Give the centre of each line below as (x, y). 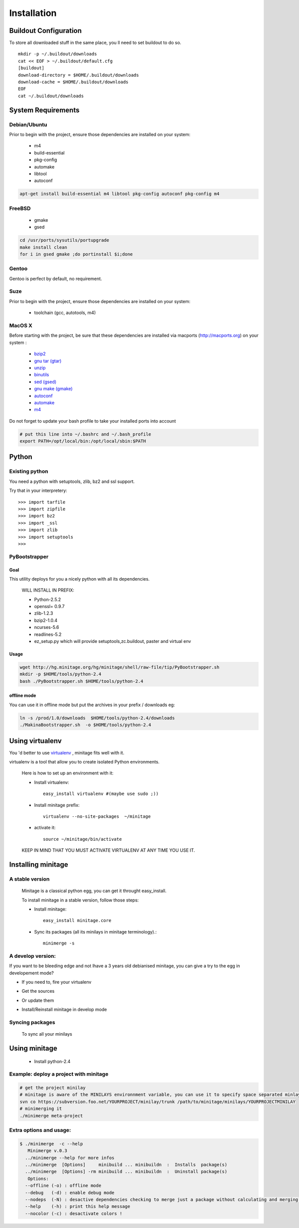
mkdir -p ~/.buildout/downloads (58, 54)
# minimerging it (41, 1109)
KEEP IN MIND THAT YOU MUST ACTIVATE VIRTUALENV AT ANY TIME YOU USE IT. (108, 850)
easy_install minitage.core (77, 921)
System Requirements (44, 110)
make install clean (43, 247)
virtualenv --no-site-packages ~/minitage (97, 816)
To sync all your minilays (47, 1034)
